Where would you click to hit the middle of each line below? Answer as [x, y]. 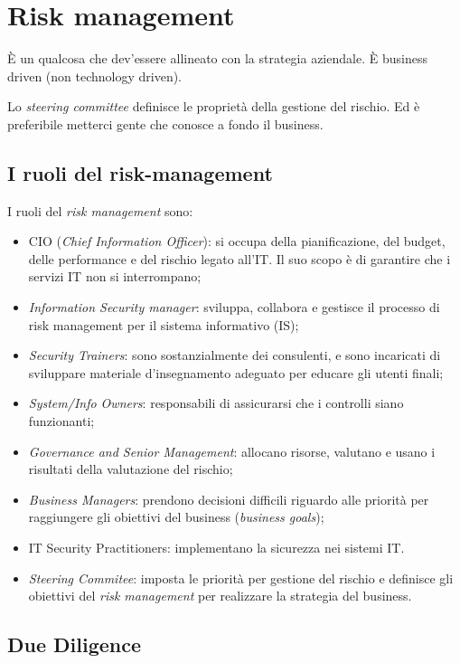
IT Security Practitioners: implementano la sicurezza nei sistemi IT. [216, 548]
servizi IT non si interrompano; [115, 276]
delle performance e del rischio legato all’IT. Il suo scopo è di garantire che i [239, 258]
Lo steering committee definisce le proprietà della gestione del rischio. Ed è [214, 106]
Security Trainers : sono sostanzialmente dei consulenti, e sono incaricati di [235, 355]
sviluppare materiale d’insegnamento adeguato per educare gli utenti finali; [236, 372]
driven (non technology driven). [95, 76]
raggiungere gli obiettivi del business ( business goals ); [176, 517]
